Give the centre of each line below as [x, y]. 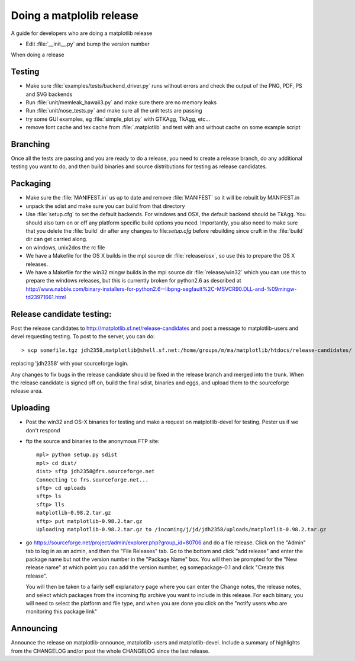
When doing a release [38, 55]
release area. [27, 391]
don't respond [43, 430]
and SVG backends [49, 94]
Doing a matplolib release [75, 15]
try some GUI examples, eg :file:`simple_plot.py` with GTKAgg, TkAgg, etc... [118, 119]
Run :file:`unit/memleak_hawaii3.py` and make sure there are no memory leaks [121, 102]
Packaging [31, 184]
